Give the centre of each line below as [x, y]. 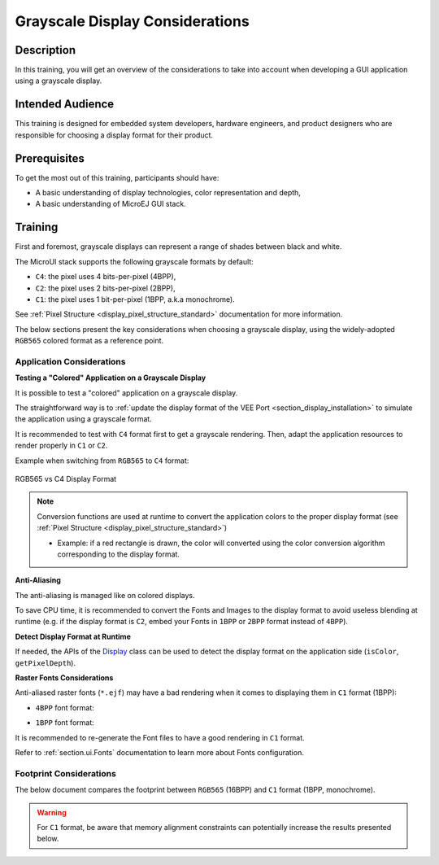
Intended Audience [65, 105]
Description [46, 50]
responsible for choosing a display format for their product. [114, 135]
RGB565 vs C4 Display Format [66, 478]
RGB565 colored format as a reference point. [89, 341]
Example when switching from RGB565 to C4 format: [102, 461]
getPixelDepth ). [46, 662]
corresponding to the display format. [119, 554]
